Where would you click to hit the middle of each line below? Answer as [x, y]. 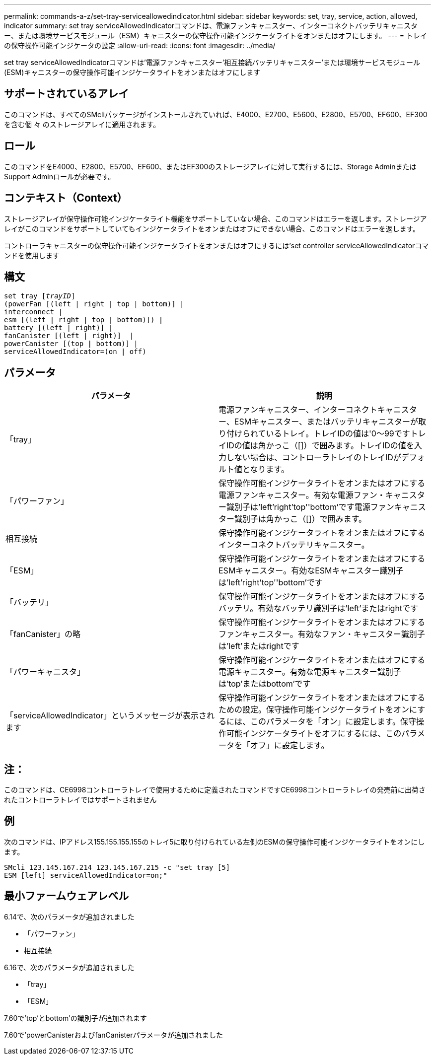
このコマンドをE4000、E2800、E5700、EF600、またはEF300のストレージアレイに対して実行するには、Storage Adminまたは [210, 166]
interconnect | [34, 312]
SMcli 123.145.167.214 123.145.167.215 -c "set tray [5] [117, 867]
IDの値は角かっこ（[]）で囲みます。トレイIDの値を [320, 446]
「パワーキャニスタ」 [45, 672]
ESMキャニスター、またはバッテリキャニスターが [326, 422]
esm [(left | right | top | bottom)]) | [84, 320]
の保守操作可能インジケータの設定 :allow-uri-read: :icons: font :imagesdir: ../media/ [140, 45]
